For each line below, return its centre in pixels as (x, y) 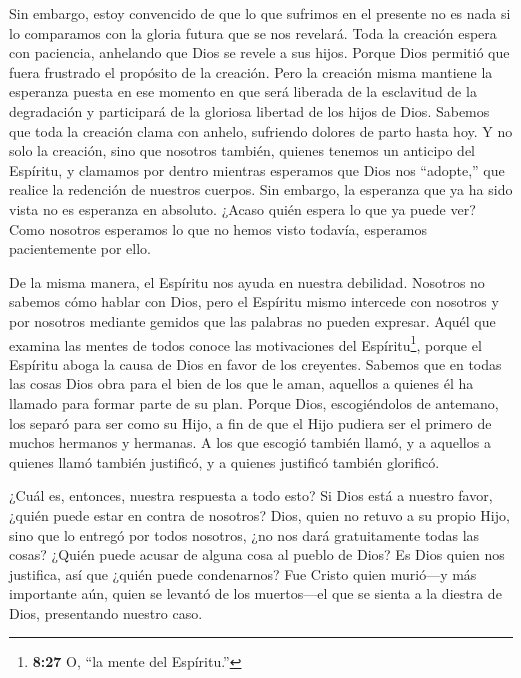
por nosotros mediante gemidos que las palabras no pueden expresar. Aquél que (252, 320)
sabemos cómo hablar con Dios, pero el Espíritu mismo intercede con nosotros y (254, 301)
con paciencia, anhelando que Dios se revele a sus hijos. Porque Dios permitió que (259, 52)
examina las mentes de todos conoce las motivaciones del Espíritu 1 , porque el (245, 343)
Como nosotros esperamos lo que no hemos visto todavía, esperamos (218, 228)
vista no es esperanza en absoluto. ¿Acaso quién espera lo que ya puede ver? (242, 208)
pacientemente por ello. (80, 248)
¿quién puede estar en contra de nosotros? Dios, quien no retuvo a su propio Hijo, (259, 514)
